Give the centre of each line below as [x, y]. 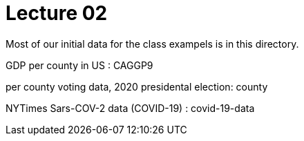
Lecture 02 [57, 13]
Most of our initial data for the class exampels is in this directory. [152, 44]
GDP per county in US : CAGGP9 [79, 65]
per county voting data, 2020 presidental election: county [137, 86]
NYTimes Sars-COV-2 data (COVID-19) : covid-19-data [130, 108]
